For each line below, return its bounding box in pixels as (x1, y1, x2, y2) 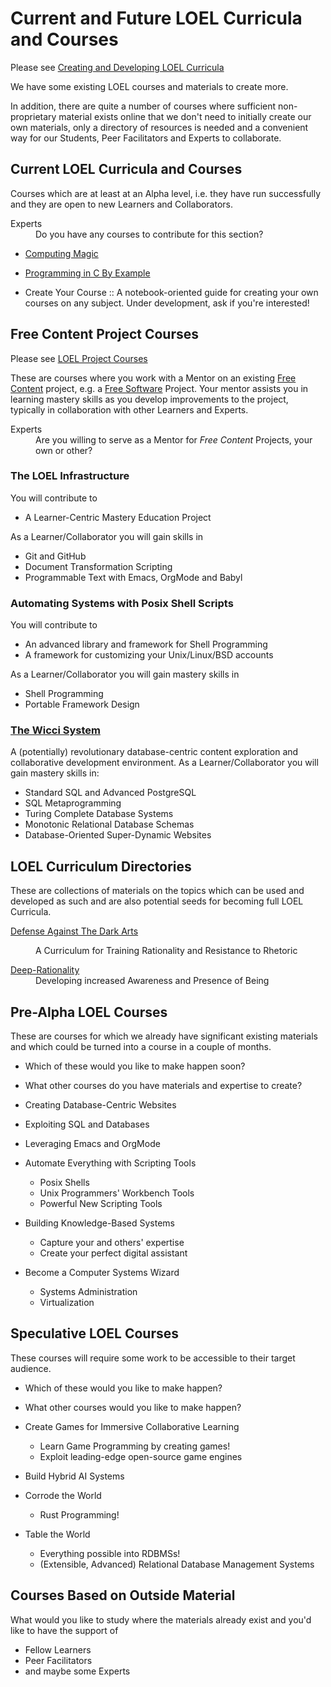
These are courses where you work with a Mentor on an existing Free (10, 372, 297, 384)
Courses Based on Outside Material (10, 1587, 236, 1604)
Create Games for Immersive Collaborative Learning (24, 1420, 240, 1432)
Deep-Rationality (10, 964, 80, 976)
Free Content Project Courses (10, 326, 199, 343)
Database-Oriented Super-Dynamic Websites (24, 829, 212, 841)
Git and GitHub (24, 550, 87, 562)
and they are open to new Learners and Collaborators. (10, 198, 234, 210)
